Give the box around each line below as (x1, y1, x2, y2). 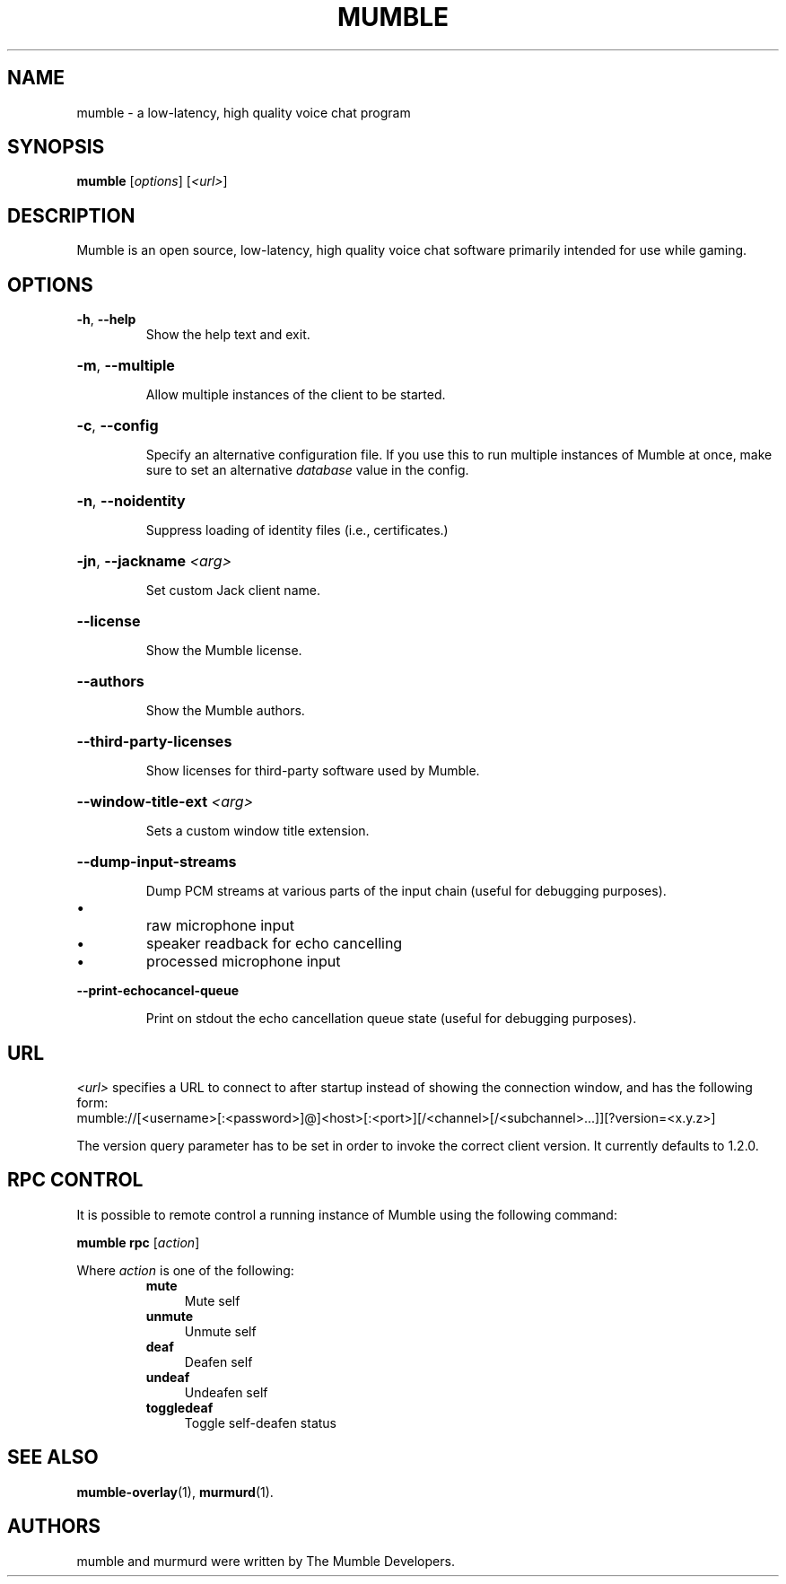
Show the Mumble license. (145, 643, 302, 659)
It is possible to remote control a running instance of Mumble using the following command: (76, 1206, 617, 1222)
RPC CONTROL (7, 1168, 144, 1192)
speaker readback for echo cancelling (146, 934, 403, 953)
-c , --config (76, 416, 159, 435)
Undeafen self (184, 1384, 268, 1400)
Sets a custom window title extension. (145, 823, 370, 839)
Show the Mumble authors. (145, 703, 305, 719)
